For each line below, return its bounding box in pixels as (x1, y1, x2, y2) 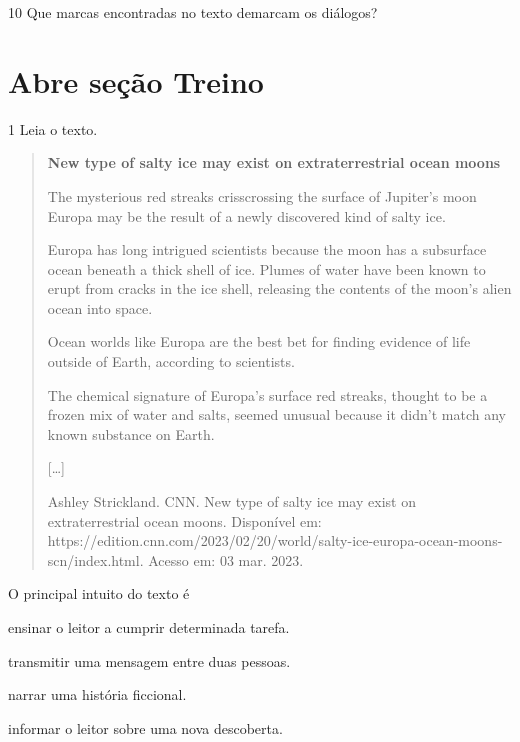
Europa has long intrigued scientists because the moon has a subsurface (47, 239, 487, 260)
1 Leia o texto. (8, 118, 98, 139)
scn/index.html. (47, 549, 144, 570)
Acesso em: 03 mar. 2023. (148, 549, 304, 570)
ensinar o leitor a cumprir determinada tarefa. (8, 617, 290, 637)
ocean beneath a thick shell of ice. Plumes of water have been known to (47, 258, 486, 279)
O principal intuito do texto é (8, 583, 190, 604)
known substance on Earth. (47, 423, 215, 444)
